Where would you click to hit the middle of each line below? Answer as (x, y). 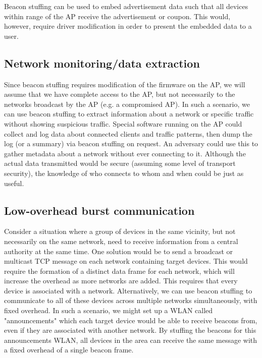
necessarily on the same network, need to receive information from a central (121, 241)
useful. (14, 183)
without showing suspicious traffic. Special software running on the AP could (123, 123)
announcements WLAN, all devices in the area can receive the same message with (131, 340)
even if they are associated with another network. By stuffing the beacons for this (130, 330)
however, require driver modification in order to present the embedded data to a (128, 26)
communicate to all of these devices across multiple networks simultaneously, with (131, 300)
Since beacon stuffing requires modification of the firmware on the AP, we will (125, 84)
